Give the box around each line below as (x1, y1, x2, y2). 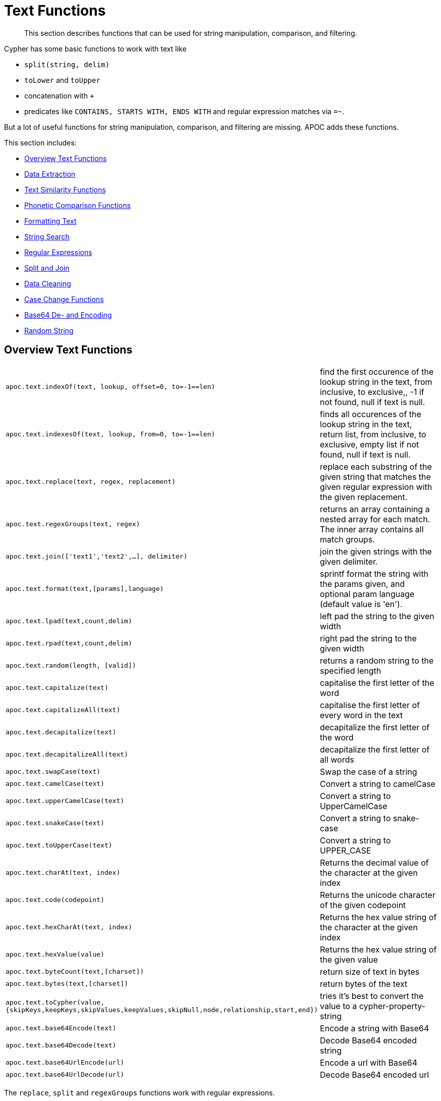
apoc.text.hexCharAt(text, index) (6, 923, 132, 931)
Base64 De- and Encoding (24, 310, 112, 319)
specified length (320, 665, 381, 676)
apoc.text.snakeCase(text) (6, 819, 105, 827)
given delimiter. (320, 556, 378, 567)
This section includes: (4, 138, 77, 147)
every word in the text (320, 710, 403, 720)
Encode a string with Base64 (320, 1023, 429, 1033)
